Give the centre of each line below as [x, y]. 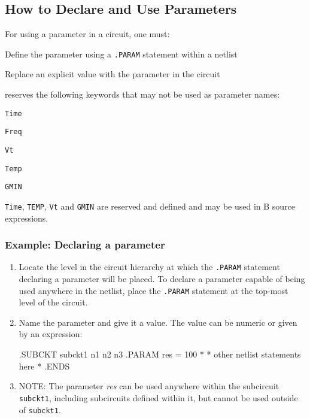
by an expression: [51, 334]
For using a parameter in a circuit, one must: [87, 34]
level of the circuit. [53, 302]
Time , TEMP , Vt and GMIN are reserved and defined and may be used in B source [150, 206]
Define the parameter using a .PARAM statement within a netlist [121, 54]
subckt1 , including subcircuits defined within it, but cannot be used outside [158, 397]
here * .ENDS [44, 366]
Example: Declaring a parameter [85, 245]
